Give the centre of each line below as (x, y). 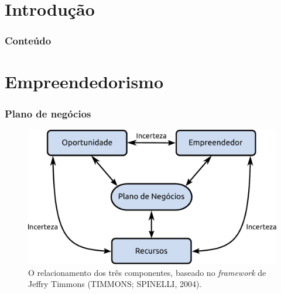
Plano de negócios (48, 113)
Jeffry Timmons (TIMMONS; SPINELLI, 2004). (115, 284)
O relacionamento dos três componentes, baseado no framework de (147, 272)
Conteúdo (28, 41)
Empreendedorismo (84, 82)
